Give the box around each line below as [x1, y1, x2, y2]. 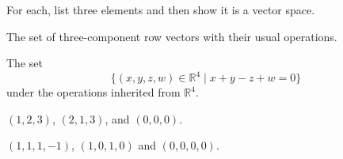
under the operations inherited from [6, 84, 181, 100]
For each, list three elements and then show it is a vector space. [6, 2, 315, 17]
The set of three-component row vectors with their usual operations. [6, 28, 337, 44]
